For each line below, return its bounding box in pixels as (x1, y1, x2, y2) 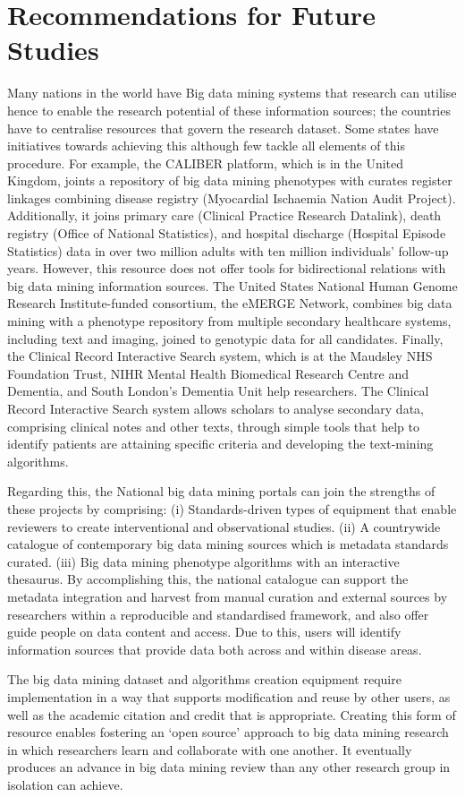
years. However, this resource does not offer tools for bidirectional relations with (7, 259, 446, 278)
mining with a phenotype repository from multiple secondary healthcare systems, (7, 312, 452, 330)
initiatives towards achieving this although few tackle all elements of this (7, 136, 405, 155)
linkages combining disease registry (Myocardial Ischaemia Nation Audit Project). (7, 188, 456, 207)
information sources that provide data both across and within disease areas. (7, 639, 422, 658)
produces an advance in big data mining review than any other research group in (7, 758, 451, 776)
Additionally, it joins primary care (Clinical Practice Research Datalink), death (7, 206, 442, 225)
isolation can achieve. (7, 775, 123, 793)
